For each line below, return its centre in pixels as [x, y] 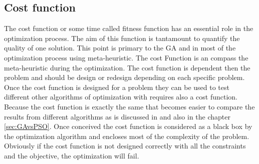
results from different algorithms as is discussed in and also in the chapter [117, 116]
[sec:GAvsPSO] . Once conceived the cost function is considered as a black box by [128, 126]
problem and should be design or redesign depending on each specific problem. [124, 77]
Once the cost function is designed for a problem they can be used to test [117, 87]
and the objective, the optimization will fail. [72, 155]
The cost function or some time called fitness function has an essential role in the [129, 28]
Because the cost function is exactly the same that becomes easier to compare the [129, 106]
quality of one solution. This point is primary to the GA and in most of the [120, 48]
